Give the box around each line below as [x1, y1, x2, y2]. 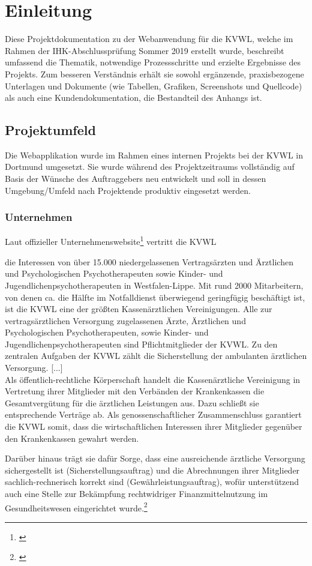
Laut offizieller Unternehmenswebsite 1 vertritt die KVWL [5, 233, 217, 248]
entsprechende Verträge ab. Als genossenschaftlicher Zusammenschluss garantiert [5, 408, 302, 421]
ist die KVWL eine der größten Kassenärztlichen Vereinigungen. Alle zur [5, 303, 272, 315]
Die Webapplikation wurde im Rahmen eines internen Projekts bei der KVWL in [5, 148, 303, 161]
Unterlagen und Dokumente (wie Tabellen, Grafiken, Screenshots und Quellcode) [5, 79, 302, 92]
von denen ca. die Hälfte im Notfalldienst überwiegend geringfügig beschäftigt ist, [5, 291, 305, 303]
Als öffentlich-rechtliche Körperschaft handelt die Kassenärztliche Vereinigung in [5, 373, 301, 385]
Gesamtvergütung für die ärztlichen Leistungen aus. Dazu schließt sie [5, 396, 259, 409]
